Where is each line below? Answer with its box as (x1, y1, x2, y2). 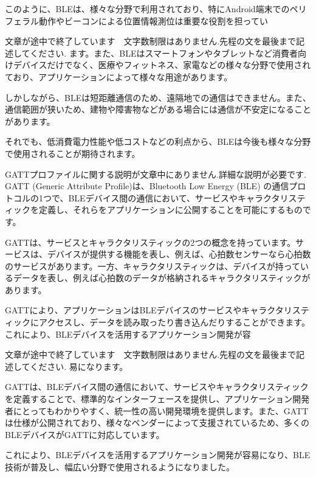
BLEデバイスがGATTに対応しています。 (5, 428, 165, 440)
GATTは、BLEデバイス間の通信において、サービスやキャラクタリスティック (5, 380, 309, 393)
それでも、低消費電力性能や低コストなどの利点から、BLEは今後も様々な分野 (5, 135, 311, 148)
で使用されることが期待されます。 (5, 147, 140, 159)
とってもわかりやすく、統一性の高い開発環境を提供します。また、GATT (21, 404, 309, 417)
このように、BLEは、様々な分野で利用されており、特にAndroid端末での (5, 2, 290, 15)
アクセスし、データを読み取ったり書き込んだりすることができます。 (38, 316, 310, 329)
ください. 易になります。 (30, 360, 128, 372)
